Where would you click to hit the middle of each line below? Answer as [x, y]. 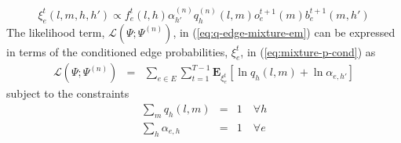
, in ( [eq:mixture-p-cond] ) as [308, 51]
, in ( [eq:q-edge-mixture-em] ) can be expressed [284, 32]
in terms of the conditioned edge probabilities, [117, 51]
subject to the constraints [68, 93]
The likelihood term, [56, 32]
